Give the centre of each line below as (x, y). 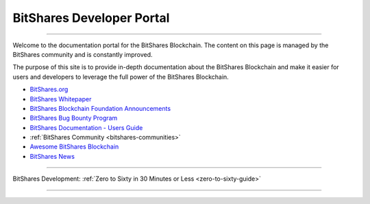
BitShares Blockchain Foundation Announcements (100, 108)
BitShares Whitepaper (61, 99)
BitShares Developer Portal (91, 18)
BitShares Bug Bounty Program (74, 118)
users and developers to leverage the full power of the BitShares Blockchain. (121, 77)
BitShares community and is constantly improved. (83, 54)
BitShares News (52, 156)
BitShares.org (49, 90)
